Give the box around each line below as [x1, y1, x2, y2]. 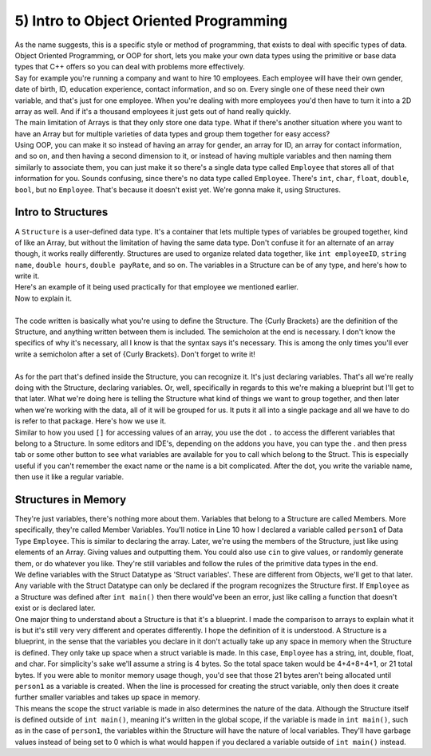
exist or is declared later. [14, 603, 96, 613]
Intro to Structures [14, 206, 109, 219]
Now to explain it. [14, 293, 72, 303]
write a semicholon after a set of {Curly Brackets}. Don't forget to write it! [14, 349, 255, 359]
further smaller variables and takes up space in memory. [14, 692, 200, 702]
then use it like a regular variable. [14, 472, 124, 482]
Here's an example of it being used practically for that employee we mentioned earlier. [14, 282, 299, 292]
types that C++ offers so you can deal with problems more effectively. [14, 62, 245, 72]
